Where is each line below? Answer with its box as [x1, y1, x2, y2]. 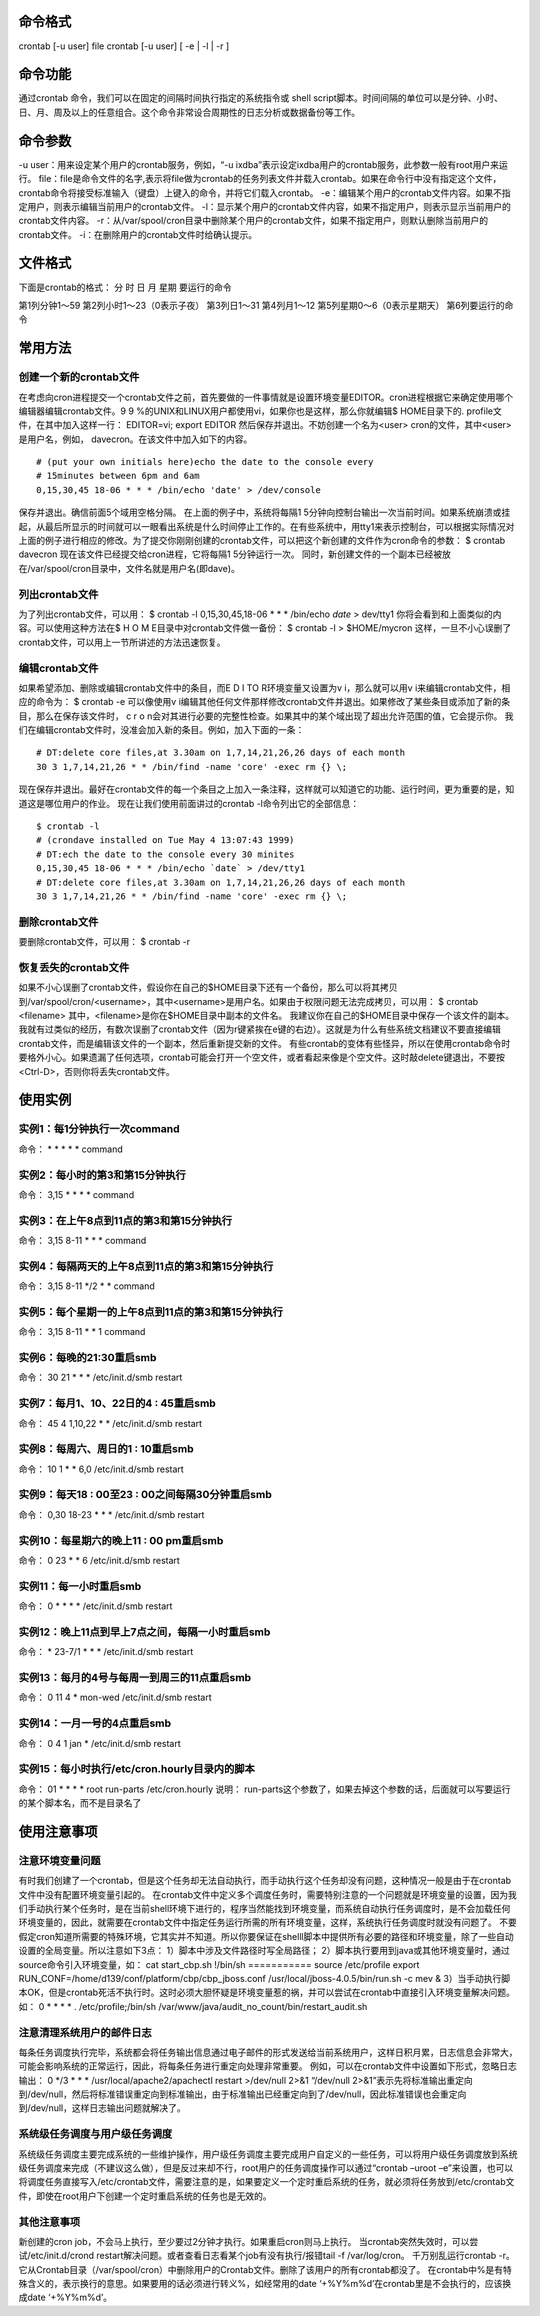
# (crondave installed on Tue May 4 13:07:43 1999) [36, 835, 295, 846]
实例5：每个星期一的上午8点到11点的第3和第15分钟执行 [18, 1305, 284, 1319]
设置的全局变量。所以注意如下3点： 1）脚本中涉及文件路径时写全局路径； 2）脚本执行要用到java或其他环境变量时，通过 [18, 1945, 510, 1957]
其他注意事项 [18, 2215, 81, 2229]
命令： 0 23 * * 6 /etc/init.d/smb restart [18, 1555, 180, 1566]
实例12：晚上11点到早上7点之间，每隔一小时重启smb [18, 1625, 271, 1639]
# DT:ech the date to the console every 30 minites [36, 848, 295, 860]
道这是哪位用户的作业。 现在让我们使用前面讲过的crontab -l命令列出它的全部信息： [18, 797, 360, 809]
